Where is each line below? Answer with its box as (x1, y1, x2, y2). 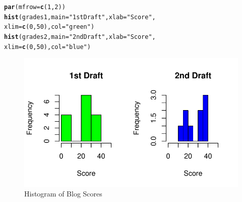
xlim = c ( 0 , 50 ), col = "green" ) (4, 23, 95, 31)
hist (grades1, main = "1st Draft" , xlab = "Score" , (4, 13, 156, 21)
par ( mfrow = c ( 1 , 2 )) (4, 4, 66, 11)
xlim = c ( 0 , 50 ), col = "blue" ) (4, 43, 91, 50)
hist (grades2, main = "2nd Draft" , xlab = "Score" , (4, 33, 156, 40)
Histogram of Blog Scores (24, 188, 102, 199)
